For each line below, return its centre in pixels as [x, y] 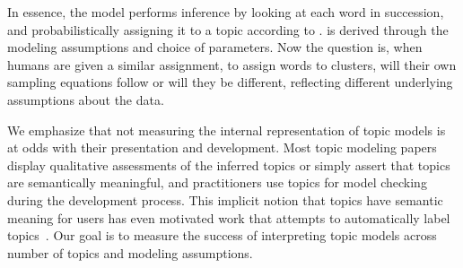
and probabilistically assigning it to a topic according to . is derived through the [228, 29]
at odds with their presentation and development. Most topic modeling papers [222, 147]
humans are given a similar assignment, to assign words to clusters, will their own [232, 64]
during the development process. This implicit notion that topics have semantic [225, 199]
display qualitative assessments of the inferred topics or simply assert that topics [229, 164]
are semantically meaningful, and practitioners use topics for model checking [217, 182]
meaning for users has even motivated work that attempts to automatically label [229, 217]
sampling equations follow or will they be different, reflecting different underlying [230, 82]
